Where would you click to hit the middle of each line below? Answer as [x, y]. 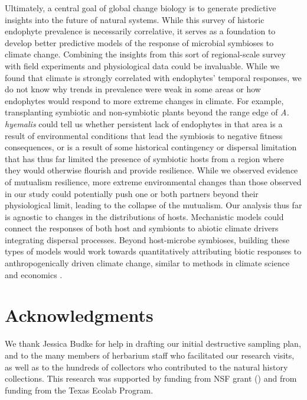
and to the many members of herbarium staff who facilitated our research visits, [150, 355]
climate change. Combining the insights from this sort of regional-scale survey [145, 54]
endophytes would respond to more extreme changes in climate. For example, [144, 100]
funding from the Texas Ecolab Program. [79, 390]
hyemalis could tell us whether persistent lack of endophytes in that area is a [144, 123]
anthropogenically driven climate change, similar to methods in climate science [147, 263]
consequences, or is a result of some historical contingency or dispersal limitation [151, 147]
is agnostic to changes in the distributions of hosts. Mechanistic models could [144, 216]
